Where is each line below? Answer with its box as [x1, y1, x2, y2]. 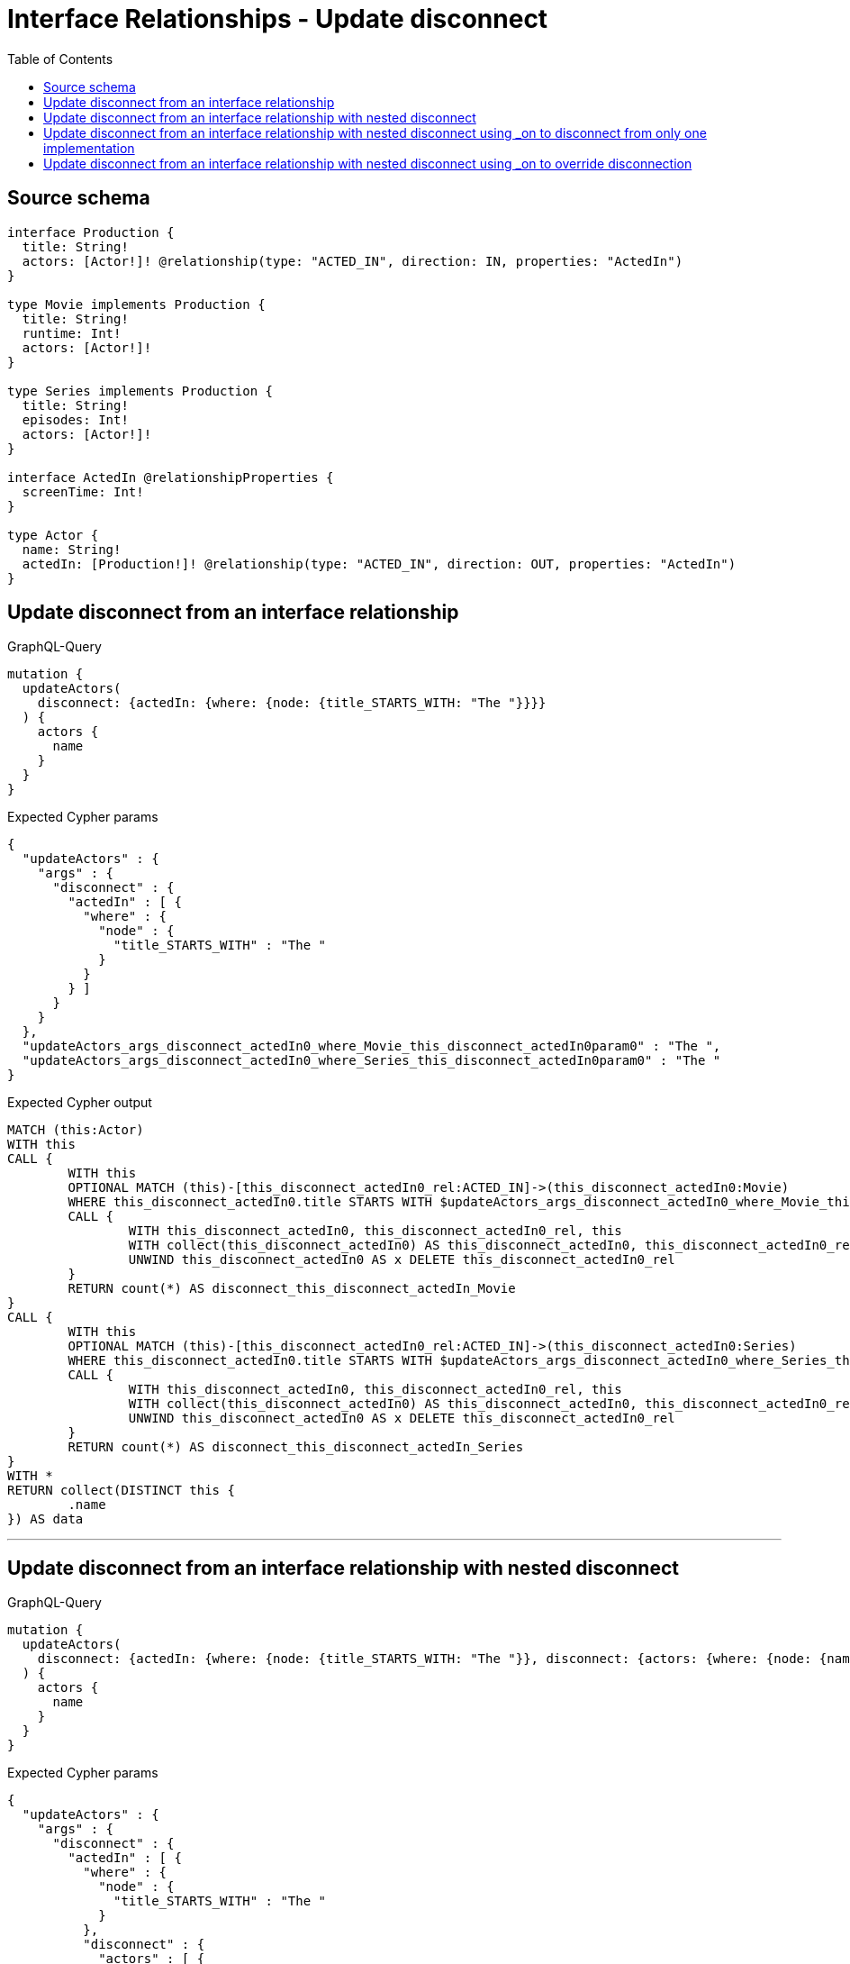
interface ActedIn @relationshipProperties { [7, 469, 334, 485]
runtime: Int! [22, 325, 122, 341]
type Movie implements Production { [7, 296, 266, 312]
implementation [43, 140, 135, 156]
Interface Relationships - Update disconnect [7, 4, 548, 34]
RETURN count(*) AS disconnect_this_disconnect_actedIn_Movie [68, 1281, 516, 1296]
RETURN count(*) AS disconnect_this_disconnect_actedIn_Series [68, 1440, 524, 1455]
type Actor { [7, 527, 99, 542]
